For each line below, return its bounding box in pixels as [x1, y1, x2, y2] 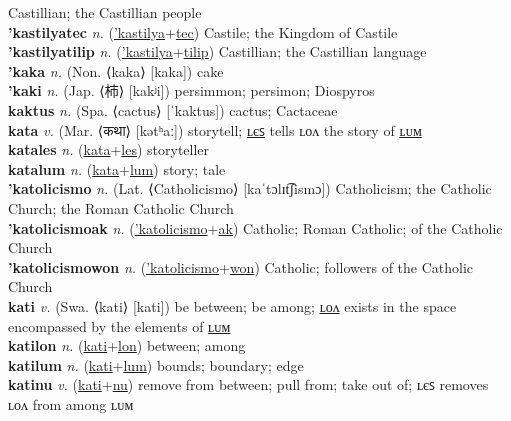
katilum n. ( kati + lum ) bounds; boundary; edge [8, 354, 304, 375]
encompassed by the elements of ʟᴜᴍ [8, 315, 231, 336]
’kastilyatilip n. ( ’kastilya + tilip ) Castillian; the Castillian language [8, 41, 427, 62]
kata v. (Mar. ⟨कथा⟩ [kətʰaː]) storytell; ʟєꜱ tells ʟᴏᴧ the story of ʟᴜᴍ [8, 119, 422, 140]
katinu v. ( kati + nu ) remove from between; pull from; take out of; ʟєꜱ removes [8, 374, 489, 395]
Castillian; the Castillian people [8, 2, 202, 22]
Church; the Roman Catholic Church [8, 197, 234, 218]
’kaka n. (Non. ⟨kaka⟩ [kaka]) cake [8, 60, 224, 81]
